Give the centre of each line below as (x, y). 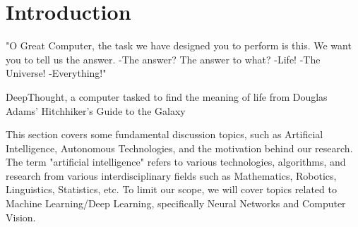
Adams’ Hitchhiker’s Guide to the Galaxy (96, 110)
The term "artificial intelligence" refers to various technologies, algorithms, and (176, 162)
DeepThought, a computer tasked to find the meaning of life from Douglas (167, 96)
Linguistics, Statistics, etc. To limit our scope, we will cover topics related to (171, 189)
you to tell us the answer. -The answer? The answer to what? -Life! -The (163, 59)
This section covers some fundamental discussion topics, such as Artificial (165, 134)
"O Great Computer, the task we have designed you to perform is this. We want (179, 45)
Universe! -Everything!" (56, 73)
